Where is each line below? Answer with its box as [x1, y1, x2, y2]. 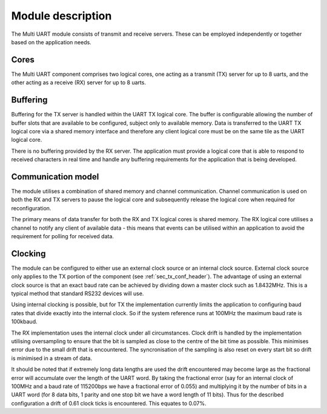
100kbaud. [11, 318, 38, 326]
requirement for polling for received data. [11, 232, 114, 239]
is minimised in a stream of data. [11, 355, 93, 362]
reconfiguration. [11, 204, 51, 212]
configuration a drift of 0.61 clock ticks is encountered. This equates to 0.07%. [11, 399, 207, 407]
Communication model [11, 172, 99, 182]
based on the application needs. [11, 38, 92, 45]
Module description [11, 9, 112, 22]
